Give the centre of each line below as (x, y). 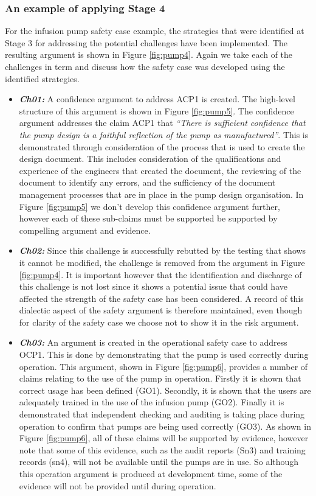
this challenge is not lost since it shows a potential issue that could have (153, 286)
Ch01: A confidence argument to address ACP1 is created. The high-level (157, 99)
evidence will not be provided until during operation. (118, 485)
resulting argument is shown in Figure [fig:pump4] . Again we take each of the (149, 54)
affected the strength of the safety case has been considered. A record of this (161, 298)
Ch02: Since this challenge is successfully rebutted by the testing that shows (163, 250)
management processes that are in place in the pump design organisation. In (161, 194)
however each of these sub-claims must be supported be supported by (148, 218)
